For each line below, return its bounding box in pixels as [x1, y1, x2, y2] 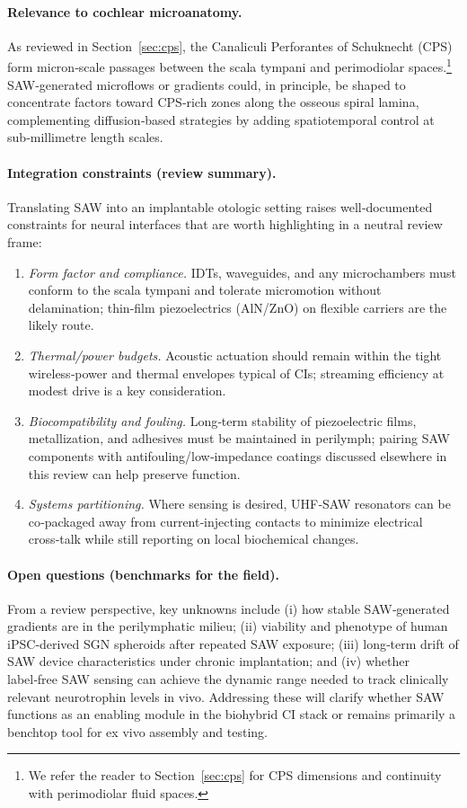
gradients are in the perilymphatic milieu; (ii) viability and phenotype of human [7, 617, 448, 635]
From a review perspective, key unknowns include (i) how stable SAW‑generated [7, 599, 450, 617]
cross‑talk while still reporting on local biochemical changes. [28, 529, 359, 548]
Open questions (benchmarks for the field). [7, 564, 279, 583]
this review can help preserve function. [28, 464, 241, 483]
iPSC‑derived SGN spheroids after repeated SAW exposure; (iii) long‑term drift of [7, 634, 459, 653]
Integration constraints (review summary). [7, 163, 277, 182]
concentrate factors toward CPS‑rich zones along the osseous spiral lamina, [7, 93, 419, 111]
